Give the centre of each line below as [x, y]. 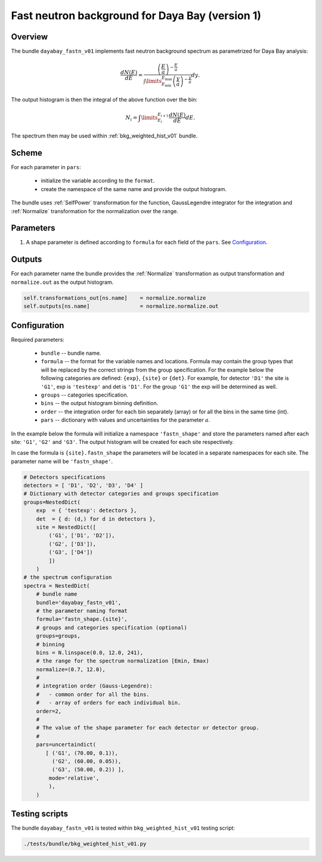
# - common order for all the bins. [93, 694]
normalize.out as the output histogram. [62, 282]
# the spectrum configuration [68, 577]
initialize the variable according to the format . [98, 181]
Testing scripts [40, 813]
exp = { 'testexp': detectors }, [86, 510]
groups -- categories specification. [84, 395]
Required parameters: [38, 339]
